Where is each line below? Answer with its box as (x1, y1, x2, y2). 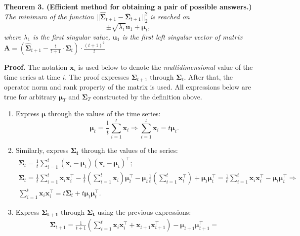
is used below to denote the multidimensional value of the (78, 62, 253, 72)
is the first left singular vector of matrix (122, 31, 243, 42)
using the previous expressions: (97, 206, 191, 217)
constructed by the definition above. (93, 91, 202, 101)
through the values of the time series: (48, 108, 161, 119)
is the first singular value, (33, 31, 110, 42)
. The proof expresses (65, 71, 129, 82)
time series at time (4, 71, 60, 82)
